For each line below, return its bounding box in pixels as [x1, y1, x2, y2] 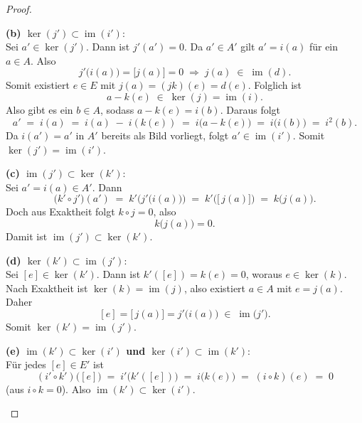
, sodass [100, 102, 134, 117]
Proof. [6, 1, 32, 16]
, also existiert [183, 280, 246, 295]
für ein [309, 39, 339, 54]
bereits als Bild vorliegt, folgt [101, 128, 229, 143]
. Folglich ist [247, 77, 302, 92]
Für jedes [6, 357, 46, 372]
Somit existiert [6, 77, 70, 92]
